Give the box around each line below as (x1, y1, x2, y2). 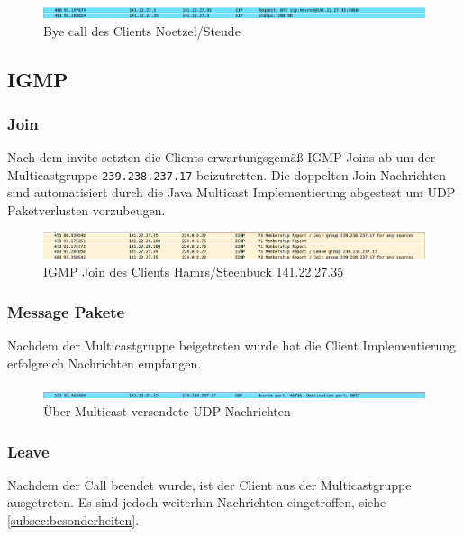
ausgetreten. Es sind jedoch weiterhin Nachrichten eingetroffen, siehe (7, 493, 386, 512)
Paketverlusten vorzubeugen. (7, 201, 166, 220)
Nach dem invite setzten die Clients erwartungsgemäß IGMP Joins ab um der (7, 148, 436, 167)
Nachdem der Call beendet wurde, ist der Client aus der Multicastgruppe (7, 475, 412, 494)
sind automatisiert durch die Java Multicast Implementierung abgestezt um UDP (7, 183, 456, 202)
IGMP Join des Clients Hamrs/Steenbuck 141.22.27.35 (43, 262, 344, 281)
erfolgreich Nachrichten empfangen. (7, 353, 202, 372)
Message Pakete (7, 300, 125, 323)
